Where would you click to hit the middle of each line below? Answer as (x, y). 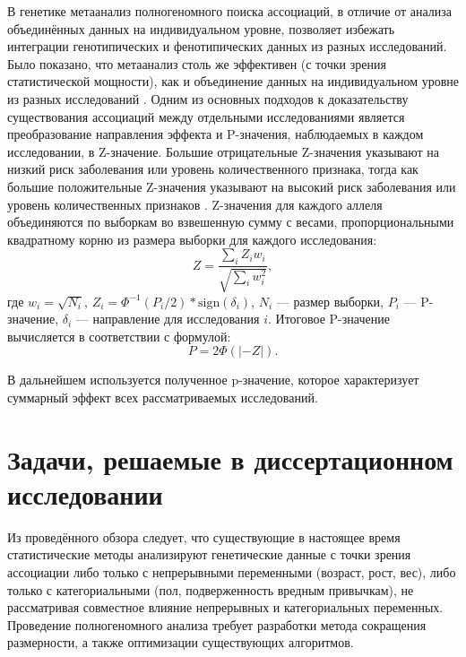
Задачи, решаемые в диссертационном (230, 458)
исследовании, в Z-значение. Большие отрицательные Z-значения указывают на (224, 151)
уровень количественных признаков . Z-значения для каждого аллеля (195, 204)
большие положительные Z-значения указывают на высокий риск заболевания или (232, 186)
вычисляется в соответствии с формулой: (119, 336)
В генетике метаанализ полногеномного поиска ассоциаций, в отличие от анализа (230, 11)
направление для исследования (176, 319)
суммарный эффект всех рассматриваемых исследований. (163, 397)
